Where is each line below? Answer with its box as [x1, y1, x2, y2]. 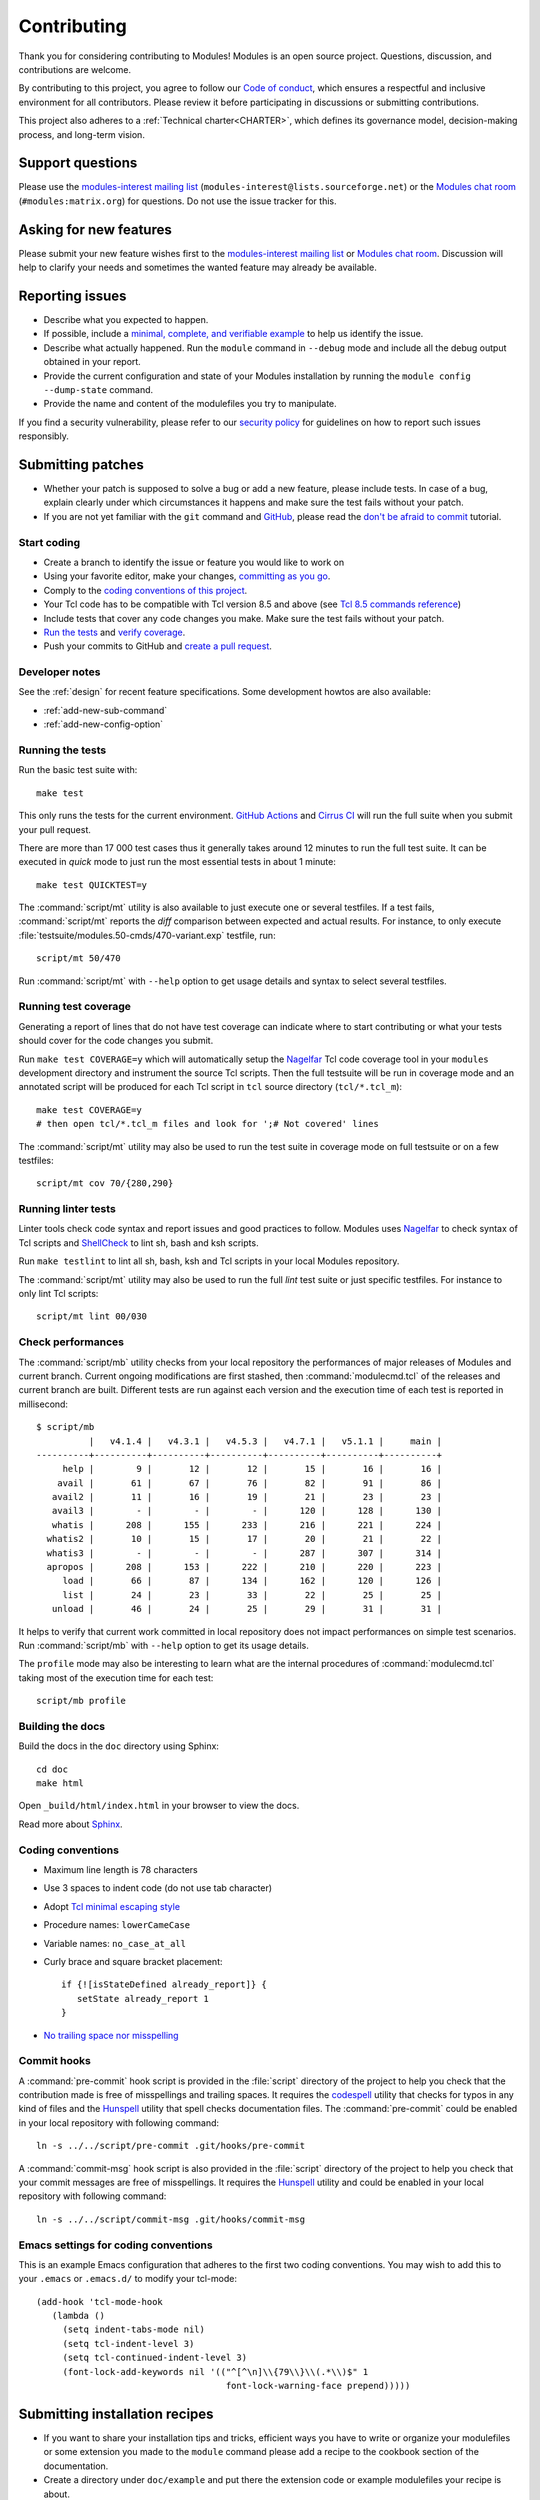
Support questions [18, 155, 138, 172]
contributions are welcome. [18, 63, 132, 75]
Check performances [18, 1335, 125, 1349]
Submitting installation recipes [18, 2405, 214, 2422]
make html [36, 1778, 84, 1789]
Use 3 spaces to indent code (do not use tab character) [43, 1882, 273, 1894]
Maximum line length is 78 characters [43, 1863, 199, 1875]
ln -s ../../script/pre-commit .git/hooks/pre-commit [36, 2140, 305, 2152]
